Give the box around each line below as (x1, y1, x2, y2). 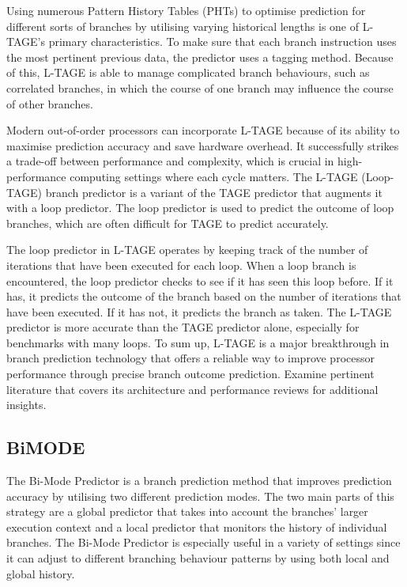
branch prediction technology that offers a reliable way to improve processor (6, 350, 375, 366)
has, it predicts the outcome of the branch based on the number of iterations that (6, 288, 401, 305)
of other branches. (6, 95, 93, 112)
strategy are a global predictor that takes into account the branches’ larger (6, 503, 368, 520)
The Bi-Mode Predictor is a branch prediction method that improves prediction (6, 472, 392, 489)
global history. (6, 565, 75, 581)
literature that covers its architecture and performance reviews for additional (6, 381, 379, 397)
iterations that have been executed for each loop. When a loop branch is (6, 256, 356, 273)
